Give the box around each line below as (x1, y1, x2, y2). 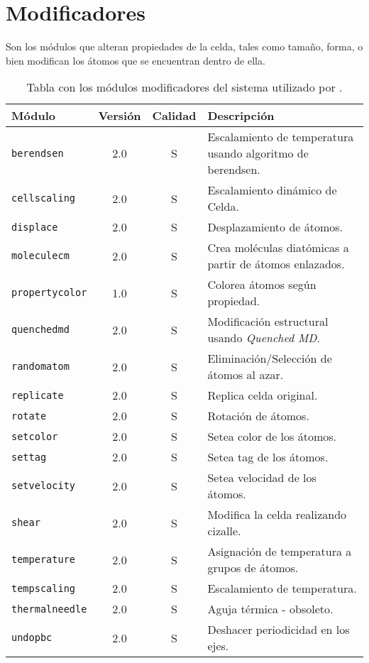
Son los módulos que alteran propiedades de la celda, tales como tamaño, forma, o (6, 39, 363, 54)
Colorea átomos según (207, 276, 316, 293)
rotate (11, 410, 47, 422)
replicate (11, 389, 64, 401)
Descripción (207, 107, 275, 124)
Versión (98, 107, 141, 124)
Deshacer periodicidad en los (207, 621, 350, 638)
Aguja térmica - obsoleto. (207, 601, 334, 618)
